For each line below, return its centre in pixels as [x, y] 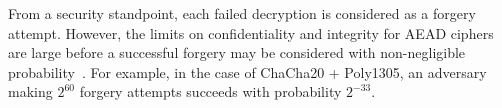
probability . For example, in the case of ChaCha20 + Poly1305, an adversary [247, 71]
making [30, 91]
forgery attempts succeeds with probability [210, 91]
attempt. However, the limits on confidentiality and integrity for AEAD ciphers [251, 32]
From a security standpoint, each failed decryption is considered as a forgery [242, 13]
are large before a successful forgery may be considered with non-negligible [237, 52]
